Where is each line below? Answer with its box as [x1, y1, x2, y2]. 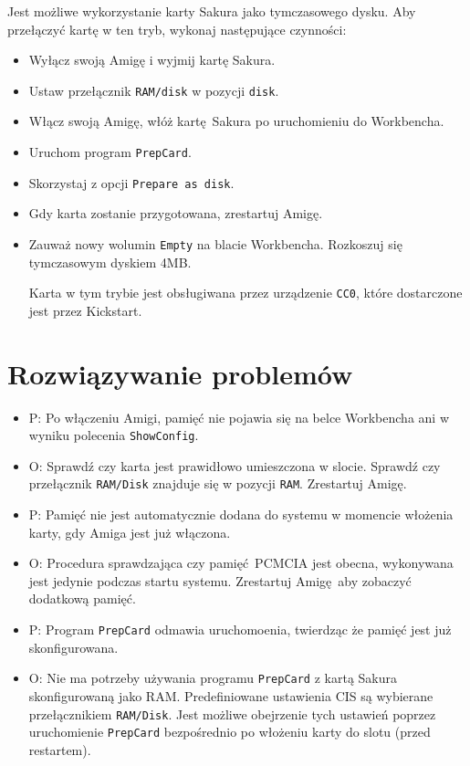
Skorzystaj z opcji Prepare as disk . [28, 173, 235, 192]
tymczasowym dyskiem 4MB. [28, 252, 192, 271]
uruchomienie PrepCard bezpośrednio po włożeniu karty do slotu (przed [28, 722, 431, 741]
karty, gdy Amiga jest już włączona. [28, 522, 231, 541]
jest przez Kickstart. [28, 300, 142, 320]
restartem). [28, 740, 91, 759]
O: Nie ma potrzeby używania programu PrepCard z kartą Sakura [28, 668, 398, 687]
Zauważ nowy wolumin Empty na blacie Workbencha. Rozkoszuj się [28, 234, 402, 253]
